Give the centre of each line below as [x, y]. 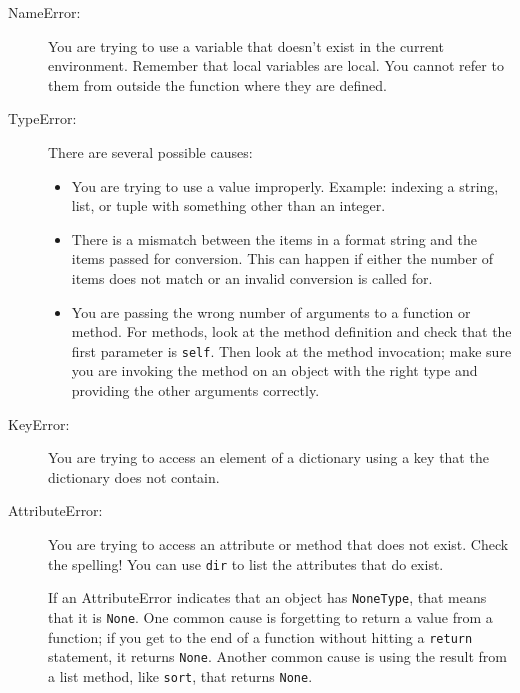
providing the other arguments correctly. [195, 389]
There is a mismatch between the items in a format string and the [274, 238]
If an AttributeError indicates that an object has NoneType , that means [267, 597]
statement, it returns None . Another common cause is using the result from [277, 656]
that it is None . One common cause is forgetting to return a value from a [270, 616]
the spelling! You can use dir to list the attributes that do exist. [246, 563]
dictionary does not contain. [134, 476]
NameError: [44, 12]
